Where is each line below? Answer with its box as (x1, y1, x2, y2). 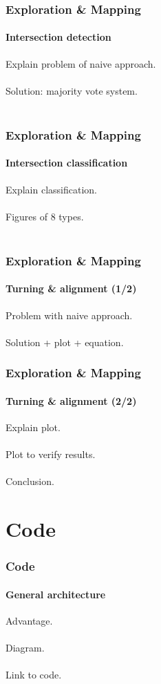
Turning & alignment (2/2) (6, 393, 137, 408)
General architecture (6, 587, 106, 601)
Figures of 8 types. (6, 209, 84, 223)
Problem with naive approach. (6, 307, 133, 322)
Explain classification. (6, 182, 97, 196)
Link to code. (6, 667, 62, 682)
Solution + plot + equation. (6, 334, 124, 349)
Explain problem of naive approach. (6, 56, 156, 70)
